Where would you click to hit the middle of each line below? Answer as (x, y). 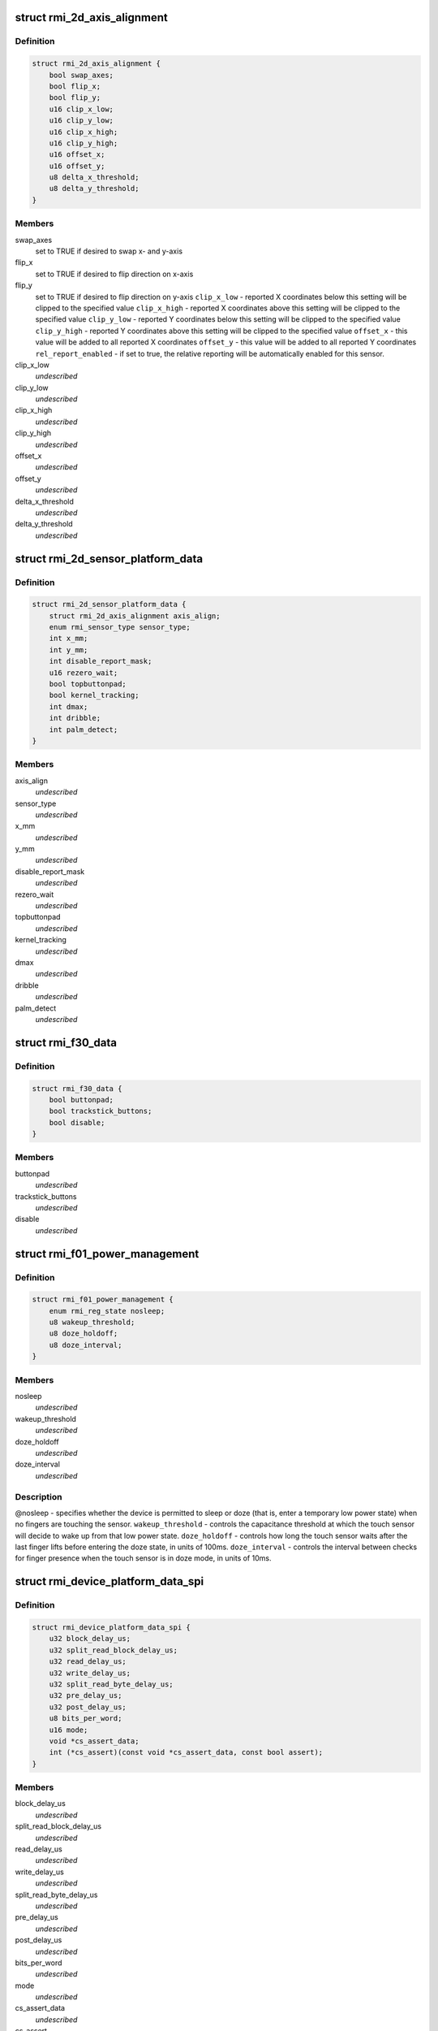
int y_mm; (69, 650)
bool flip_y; (75, 98)
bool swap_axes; (81, 75)
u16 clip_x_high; (84, 132)
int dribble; (75, 718)
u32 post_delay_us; (88, 1707)
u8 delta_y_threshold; (94, 188)
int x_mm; (69, 639)
